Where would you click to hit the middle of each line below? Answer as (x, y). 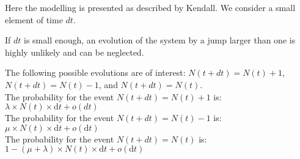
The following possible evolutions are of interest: (95, 72)
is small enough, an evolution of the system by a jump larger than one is (160, 40)
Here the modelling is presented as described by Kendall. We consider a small (150, 7)
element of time (34, 19)
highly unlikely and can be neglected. (75, 52)
